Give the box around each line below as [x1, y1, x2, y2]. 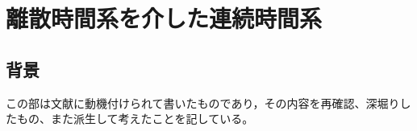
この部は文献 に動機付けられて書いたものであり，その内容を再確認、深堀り [6, 94, 400, 111]
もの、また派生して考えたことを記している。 [16, 110, 254, 127]
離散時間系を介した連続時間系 [6, 2, 323, 35]
